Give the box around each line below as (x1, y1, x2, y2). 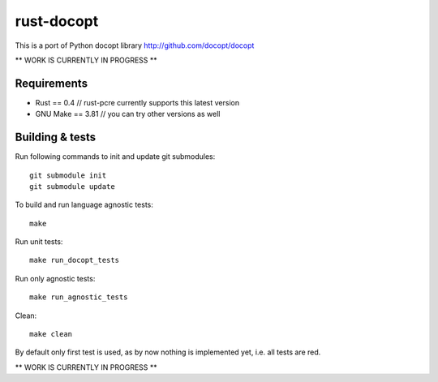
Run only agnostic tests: (15, 273, 96, 283)
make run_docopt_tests (29, 255, 120, 265)
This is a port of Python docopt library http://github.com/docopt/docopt (15, 41, 255, 50)
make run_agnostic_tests (29, 293, 128, 302)
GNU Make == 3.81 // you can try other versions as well (35, 109, 221, 119)
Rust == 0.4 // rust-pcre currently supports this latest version (35, 97, 239, 107)
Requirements (15, 76, 88, 90)
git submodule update (29, 182, 115, 191)
